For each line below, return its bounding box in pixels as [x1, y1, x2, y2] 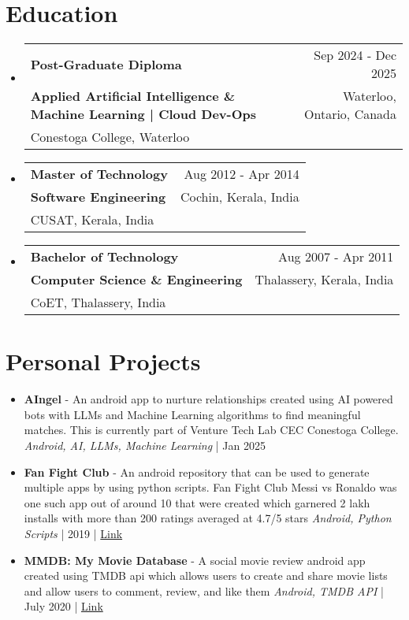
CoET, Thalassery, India [30, 293, 166, 312]
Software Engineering [30, 187, 166, 206]
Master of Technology [30, 165, 168, 184]
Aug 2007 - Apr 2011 [278, 247, 394, 266]
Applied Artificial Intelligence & [30, 87, 236, 106]
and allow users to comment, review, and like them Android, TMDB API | [24, 582, 384, 599]
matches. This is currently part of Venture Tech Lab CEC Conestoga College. [24, 421, 399, 438]
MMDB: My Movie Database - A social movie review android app [24, 551, 366, 568]
